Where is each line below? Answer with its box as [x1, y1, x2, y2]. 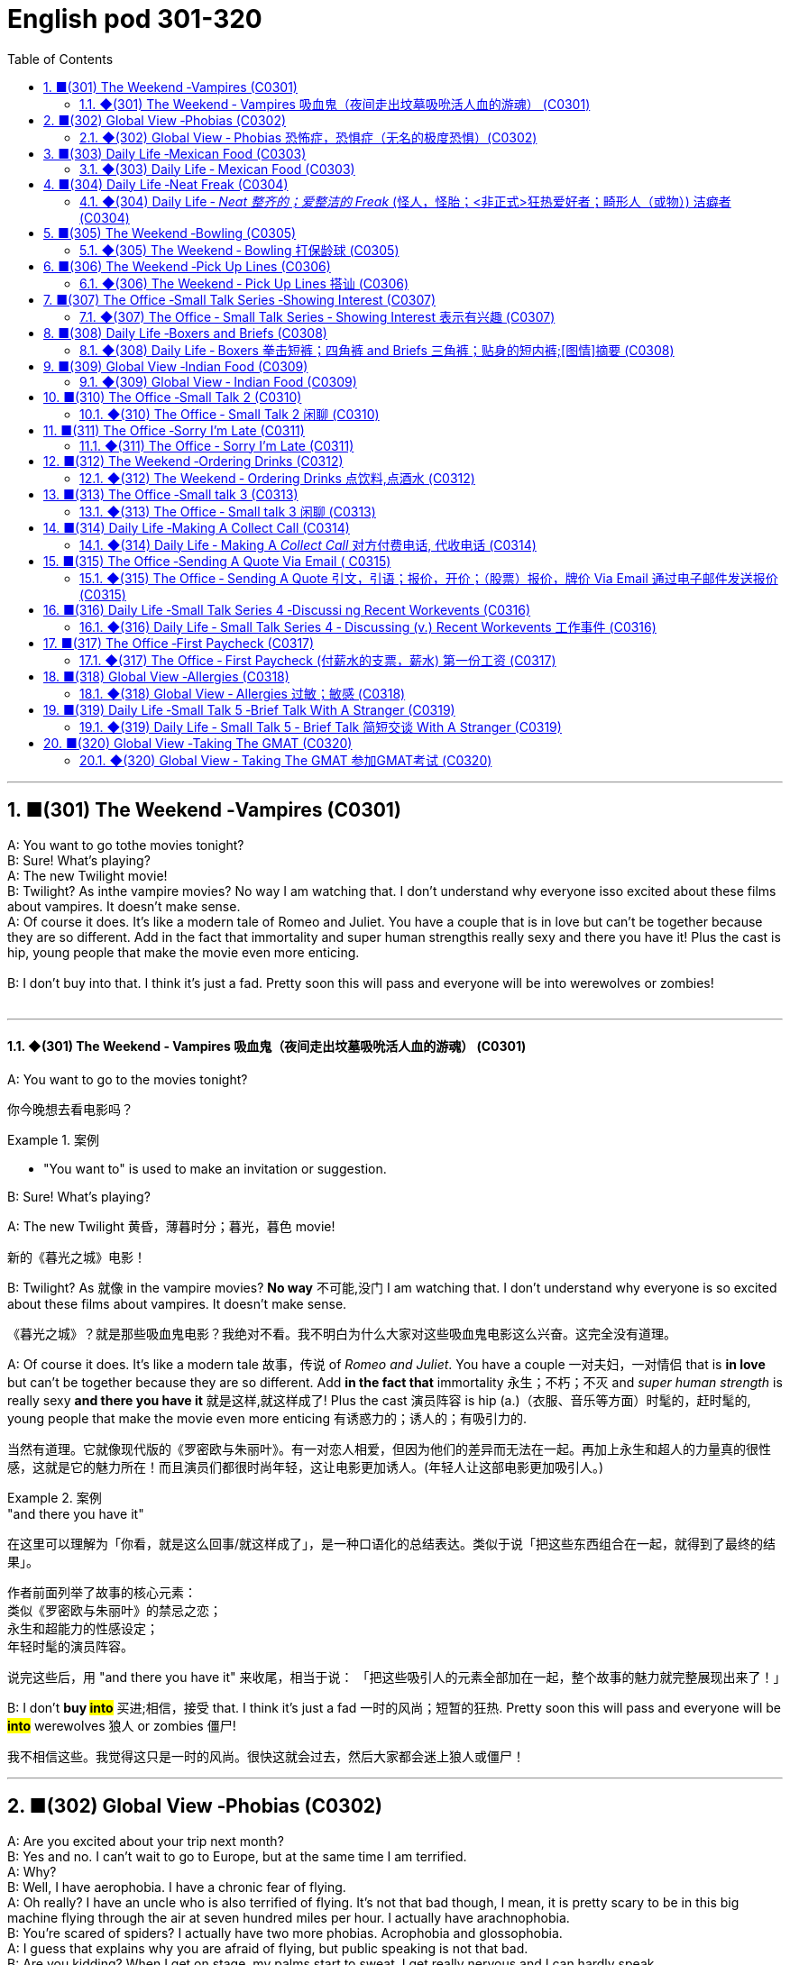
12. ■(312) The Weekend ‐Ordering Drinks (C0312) [43, 452, 344, 469]
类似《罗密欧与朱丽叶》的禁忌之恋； [7, 1602, 222, 1618]
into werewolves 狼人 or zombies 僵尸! [7, 1717, 236, 1733]
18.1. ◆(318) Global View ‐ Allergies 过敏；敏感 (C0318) [79, 685, 406, 701]
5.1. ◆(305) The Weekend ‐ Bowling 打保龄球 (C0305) [79, 242, 400, 258]
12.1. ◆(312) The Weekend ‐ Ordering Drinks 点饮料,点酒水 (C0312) [79, 470, 475, 486]
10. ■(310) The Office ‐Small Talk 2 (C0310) [43, 388, 302, 405]
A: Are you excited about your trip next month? [7, 1832, 284, 1849]
